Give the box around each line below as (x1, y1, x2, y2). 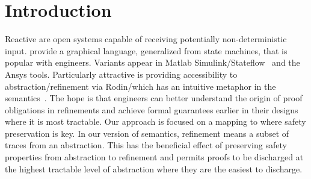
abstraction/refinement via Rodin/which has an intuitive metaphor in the (5, 80, 276, 92)
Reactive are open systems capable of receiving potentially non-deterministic (5, 33, 287, 45)
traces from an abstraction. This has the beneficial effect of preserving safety (5, 139, 287, 151)
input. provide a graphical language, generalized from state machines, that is (5, 44, 288, 57)
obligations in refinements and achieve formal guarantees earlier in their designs (5, 103, 298, 116)
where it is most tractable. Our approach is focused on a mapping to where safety (5, 115, 306, 128)
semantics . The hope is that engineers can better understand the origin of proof (5, 92, 303, 104)
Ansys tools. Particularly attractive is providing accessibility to (5, 68, 238, 80)
